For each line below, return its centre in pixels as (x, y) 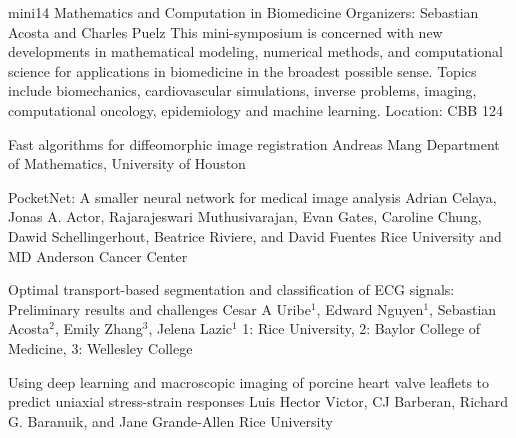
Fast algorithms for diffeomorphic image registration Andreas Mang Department (254, 143)
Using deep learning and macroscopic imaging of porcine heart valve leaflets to (249, 381)
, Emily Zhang (98, 328)
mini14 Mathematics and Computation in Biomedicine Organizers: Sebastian (243, 12)
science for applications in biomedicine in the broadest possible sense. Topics (242, 70)
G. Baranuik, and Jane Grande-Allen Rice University (170, 420)
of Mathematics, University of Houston (127, 163)
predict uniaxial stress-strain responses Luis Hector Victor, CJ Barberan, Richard (258, 401)
